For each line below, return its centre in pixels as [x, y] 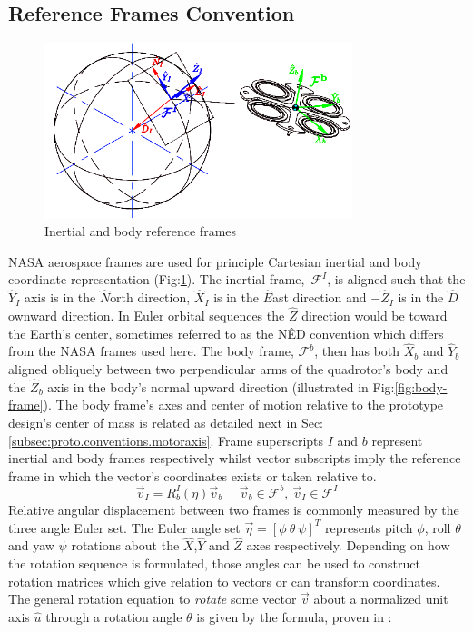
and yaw [31, 545]
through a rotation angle [114, 616]
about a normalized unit [381, 599]
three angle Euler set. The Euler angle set [124, 527]
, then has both [357, 351]
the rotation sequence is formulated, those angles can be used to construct [214, 563]
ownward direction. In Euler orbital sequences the [147, 316]
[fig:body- [421, 386]
